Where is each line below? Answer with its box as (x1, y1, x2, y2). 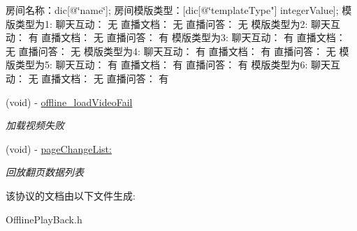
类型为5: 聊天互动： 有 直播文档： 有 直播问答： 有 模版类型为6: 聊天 (15, 57, 331, 72)
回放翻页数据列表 (6, 165, 84, 179)
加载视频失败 (6, 118, 64, 133)
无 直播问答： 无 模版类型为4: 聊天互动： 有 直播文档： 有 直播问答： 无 (6, 43, 336, 58)
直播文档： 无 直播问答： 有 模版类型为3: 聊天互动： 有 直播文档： (41, 30, 346, 45)
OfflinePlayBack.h (6, 211, 82, 226)
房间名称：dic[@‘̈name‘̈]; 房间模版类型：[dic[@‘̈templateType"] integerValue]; (6, 3, 339, 17)
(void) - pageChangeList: (6, 141, 112, 156)
